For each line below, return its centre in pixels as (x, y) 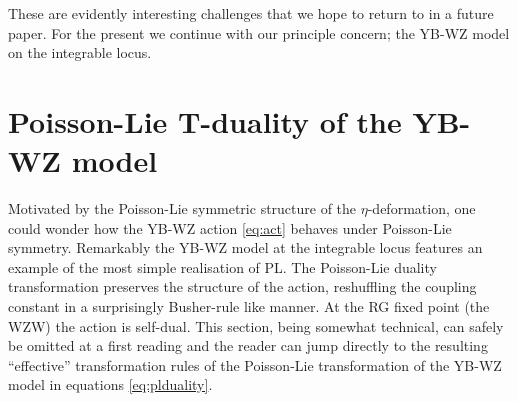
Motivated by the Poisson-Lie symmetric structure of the (182, 208)
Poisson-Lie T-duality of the (205, 120)
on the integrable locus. (80, 52)
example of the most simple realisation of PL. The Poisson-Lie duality (222, 266)
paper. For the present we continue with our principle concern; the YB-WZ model (259, 32)
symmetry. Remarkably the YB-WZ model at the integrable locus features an (245, 247)
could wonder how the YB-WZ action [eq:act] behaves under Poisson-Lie (230, 227)
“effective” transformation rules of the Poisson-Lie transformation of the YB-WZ (255, 364)
